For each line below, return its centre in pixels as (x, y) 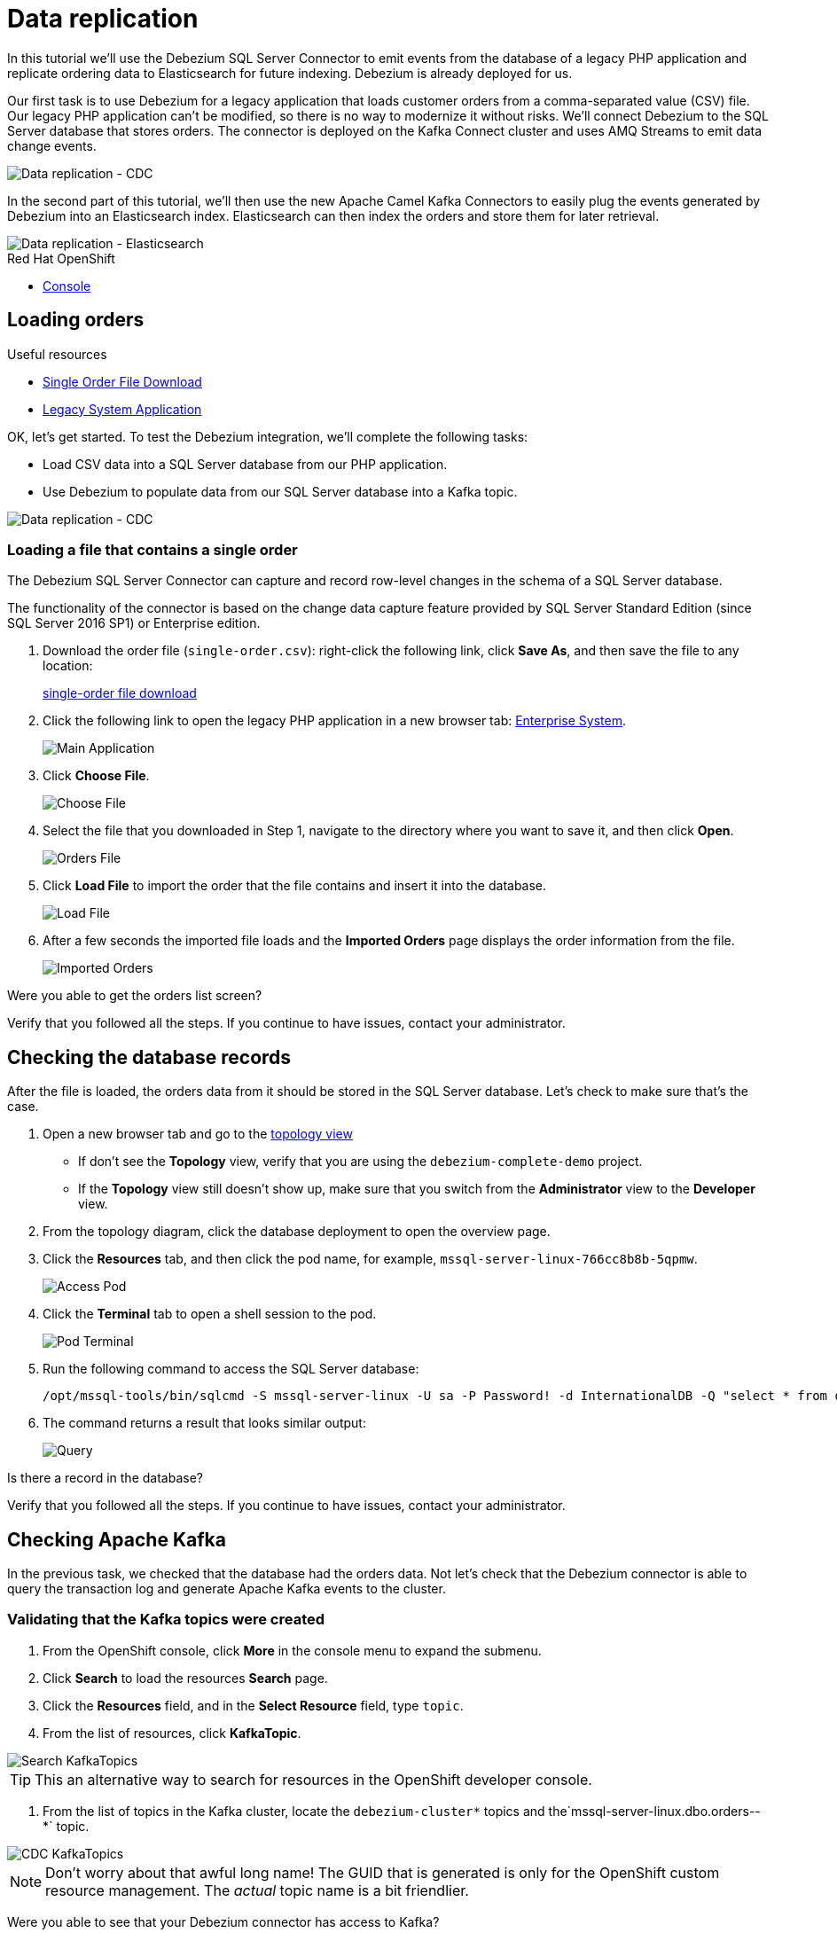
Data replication (103, 19)
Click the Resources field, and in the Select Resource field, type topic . (253, 1705)
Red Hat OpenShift (61, 258)
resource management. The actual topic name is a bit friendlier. (257, 1890)
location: (68, 666)
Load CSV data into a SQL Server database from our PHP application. (245, 464)
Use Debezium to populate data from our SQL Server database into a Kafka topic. (280, 491)
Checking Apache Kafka (117, 1539)
